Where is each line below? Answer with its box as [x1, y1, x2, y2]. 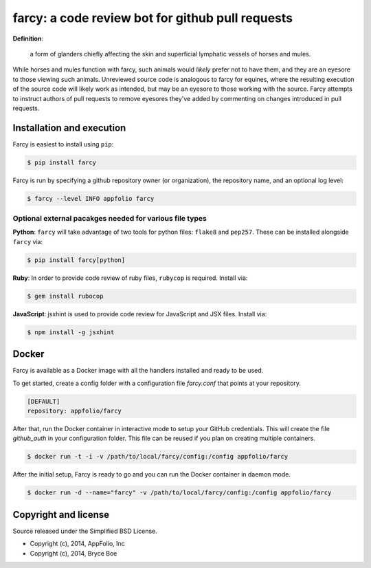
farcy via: [12, 237, 43, 245]
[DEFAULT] [27, 397, 60, 405]
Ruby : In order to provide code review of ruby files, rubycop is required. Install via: [12, 274, 248, 282]
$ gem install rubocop [27, 292, 104, 300]
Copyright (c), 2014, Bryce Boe [30, 549, 117, 557]
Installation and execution [12, 122, 126, 133]
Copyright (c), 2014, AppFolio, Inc [30, 540, 125, 548]
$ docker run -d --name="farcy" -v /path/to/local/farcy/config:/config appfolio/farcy [27, 489, 332, 496]
